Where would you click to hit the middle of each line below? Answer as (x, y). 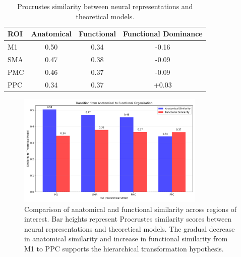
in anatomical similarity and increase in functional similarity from (126, 239)
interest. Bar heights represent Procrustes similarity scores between (128, 219)
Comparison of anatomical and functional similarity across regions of (130, 209)
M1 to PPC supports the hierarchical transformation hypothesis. (124, 248)
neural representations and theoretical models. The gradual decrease (130, 228)
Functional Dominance (163, 34)
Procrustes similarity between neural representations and (105, 6)
